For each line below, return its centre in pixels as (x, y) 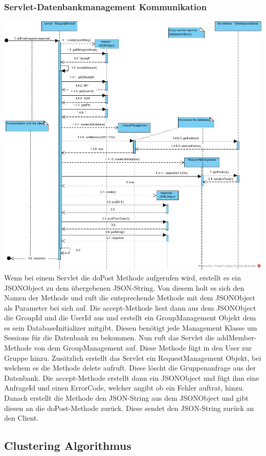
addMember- (237, 338)
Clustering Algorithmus (68, 446)
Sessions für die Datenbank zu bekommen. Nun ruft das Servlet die (109, 338)
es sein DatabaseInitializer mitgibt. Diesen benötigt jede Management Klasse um (131, 327)
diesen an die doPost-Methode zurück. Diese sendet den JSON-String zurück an (129, 408)
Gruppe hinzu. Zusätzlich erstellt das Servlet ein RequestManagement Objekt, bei (133, 357)
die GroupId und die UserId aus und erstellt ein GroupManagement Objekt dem (130, 318)
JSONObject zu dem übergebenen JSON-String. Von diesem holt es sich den (124, 287)
